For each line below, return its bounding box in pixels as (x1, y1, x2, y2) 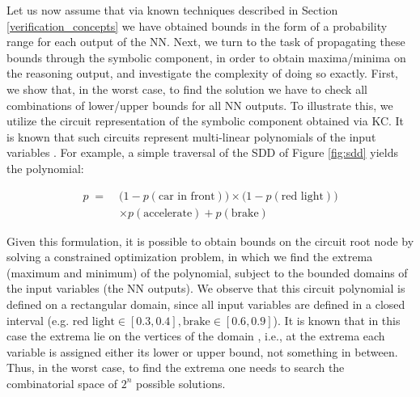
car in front (158, 190, 215, 202)
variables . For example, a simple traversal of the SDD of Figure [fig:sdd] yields (6, 144, 398, 161)
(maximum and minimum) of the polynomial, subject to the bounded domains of (6, 264, 408, 281)
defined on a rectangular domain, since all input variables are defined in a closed (6, 295, 405, 312)
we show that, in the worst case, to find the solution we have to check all (6, 80, 367, 97)
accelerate (143, 207, 193, 219)
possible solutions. (136, 374, 226, 391)
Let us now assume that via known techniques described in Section (6, 2, 338, 18)
